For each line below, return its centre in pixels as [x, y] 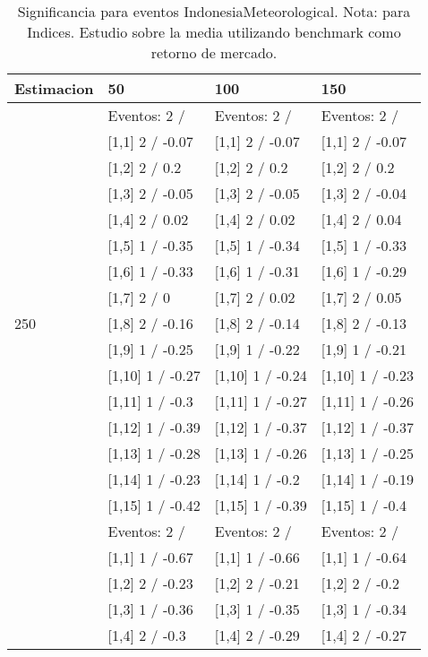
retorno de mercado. [214, 52]
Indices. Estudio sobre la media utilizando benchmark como [214, 32]
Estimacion [54, 88]
